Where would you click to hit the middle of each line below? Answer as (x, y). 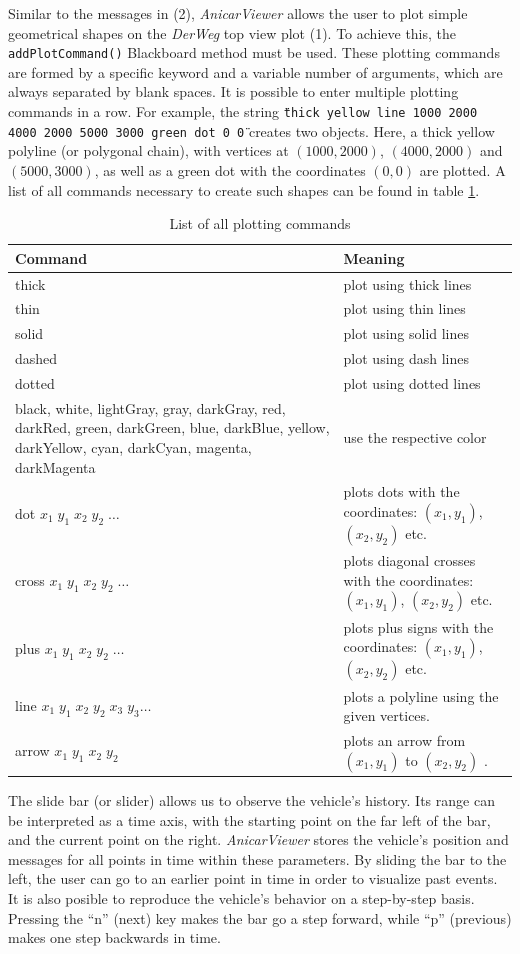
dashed (36, 358)
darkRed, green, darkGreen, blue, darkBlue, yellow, (172, 427)
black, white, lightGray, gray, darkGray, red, (150, 407)
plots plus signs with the (418, 626)
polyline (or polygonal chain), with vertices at (148, 150)
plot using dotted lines (412, 382)
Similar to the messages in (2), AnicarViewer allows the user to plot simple (238, 13)
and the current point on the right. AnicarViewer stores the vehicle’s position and (258, 839)
